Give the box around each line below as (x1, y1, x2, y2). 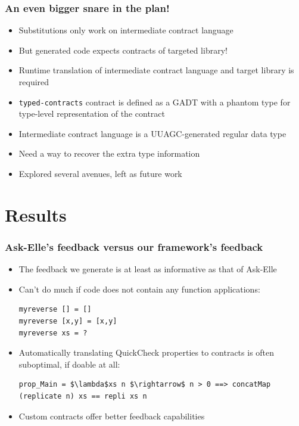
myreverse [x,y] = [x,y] (18, 317, 117, 325)
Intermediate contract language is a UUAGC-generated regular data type (18, 127, 286, 139)
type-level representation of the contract (18, 107, 165, 120)
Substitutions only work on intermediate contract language (18, 24, 233, 36)
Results (5, 202, 67, 226)
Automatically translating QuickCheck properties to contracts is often (18, 346, 275, 359)
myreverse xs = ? (18, 328, 88, 337)
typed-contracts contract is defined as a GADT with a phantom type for (18, 95, 291, 108)
